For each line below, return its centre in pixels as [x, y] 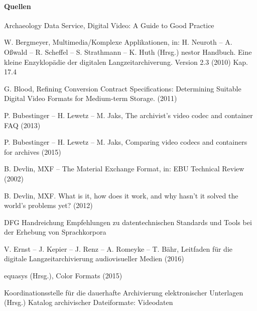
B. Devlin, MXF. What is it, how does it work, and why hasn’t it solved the [121, 195]
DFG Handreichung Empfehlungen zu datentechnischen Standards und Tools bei [128, 222]
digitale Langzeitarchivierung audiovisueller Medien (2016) [94, 258]
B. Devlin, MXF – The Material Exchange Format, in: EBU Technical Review [124, 169]
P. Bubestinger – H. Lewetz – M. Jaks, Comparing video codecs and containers [126, 142]
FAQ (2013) [22, 125]
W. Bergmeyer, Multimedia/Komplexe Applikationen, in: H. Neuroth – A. [118, 42]
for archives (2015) [33, 151]
